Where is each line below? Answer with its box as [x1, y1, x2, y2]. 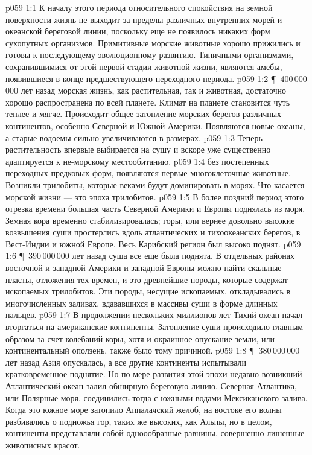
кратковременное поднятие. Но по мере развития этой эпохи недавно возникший [5, 367, 302, 380]
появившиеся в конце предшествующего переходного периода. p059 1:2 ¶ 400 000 [5, 72, 307, 84]
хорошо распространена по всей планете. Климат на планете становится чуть [5, 95, 290, 108]
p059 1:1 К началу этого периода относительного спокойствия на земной [5, 1, 273, 13]
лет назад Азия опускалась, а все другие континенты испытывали [5, 355, 247, 368]
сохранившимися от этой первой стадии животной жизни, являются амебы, [5, 60, 282, 72]
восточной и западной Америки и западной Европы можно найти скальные [5, 261, 282, 274]
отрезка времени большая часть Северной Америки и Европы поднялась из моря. [5, 202, 305, 215]
